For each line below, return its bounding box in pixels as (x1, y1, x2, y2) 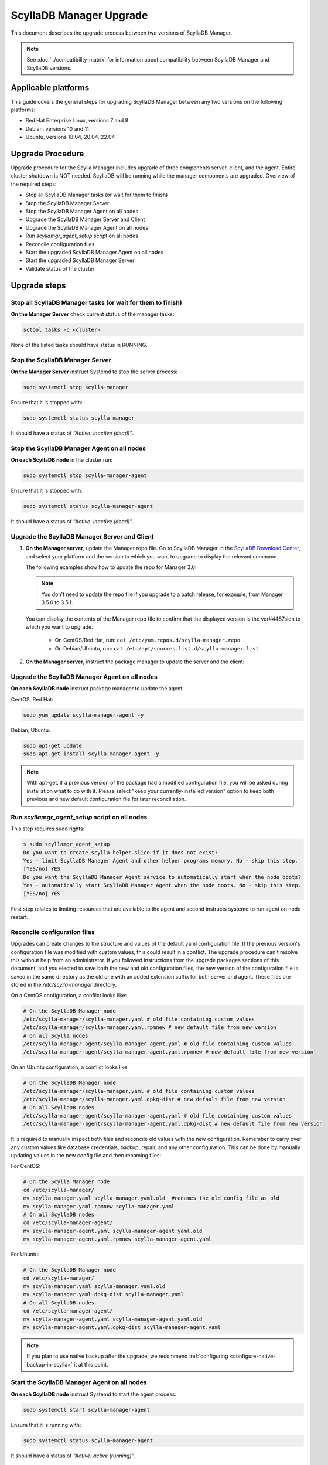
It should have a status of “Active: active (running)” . (11, 1452, 136, 1459)
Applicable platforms (11, 83, 90, 93)
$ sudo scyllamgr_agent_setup (23, 841, 110, 848)
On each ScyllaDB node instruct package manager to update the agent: (11, 685, 184, 692)
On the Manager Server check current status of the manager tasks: (11, 311, 175, 318)
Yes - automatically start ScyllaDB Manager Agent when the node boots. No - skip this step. (23, 882, 302, 889)
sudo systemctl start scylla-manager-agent (23, 1406, 151, 1413)
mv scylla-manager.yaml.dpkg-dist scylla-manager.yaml (23, 1291, 184, 1298)
